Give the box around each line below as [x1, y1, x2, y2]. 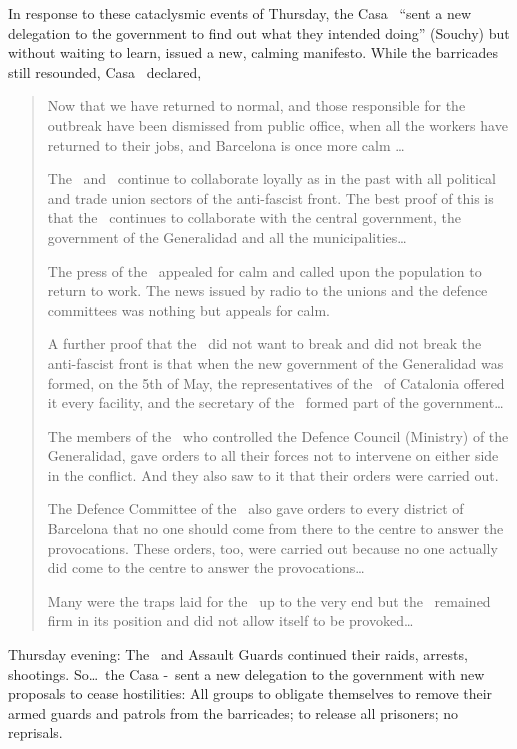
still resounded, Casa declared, [8, 61, 202, 82]
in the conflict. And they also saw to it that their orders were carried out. [47, 464, 499, 485]
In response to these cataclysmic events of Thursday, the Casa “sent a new [8, 3, 471, 23]
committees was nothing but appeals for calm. [47, 299, 330, 320]
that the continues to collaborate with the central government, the [47, 207, 461, 228]
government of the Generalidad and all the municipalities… [47, 226, 407, 247]
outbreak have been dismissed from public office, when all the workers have [47, 114, 508, 135]
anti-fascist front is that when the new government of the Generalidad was [47, 352, 504, 373]
